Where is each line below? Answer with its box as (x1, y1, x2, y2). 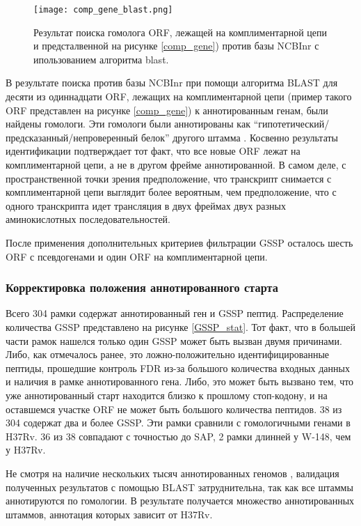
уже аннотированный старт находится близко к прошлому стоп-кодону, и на (6, 387, 328, 402)
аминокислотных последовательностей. (6, 212, 170, 226)
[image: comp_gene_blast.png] (33, 5, 173, 15)
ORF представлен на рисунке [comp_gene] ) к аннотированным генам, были (6, 102, 328, 117)
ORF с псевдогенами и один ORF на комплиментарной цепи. (6, 249, 268, 263)
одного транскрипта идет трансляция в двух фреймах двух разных (6, 198, 286, 212)
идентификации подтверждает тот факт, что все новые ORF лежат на (6, 144, 300, 158)
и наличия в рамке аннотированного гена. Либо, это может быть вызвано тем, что (6, 374, 354, 389)
